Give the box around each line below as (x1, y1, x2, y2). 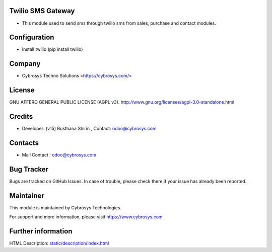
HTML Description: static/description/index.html (9, 240, 109, 246)
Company (9, 59, 41, 68)
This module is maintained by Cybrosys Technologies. (9, 204, 122, 211)
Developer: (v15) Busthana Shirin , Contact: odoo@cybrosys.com (22, 126, 157, 132)
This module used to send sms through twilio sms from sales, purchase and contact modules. (22, 20, 216, 26)
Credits (9, 112, 33, 121)
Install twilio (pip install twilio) (22, 46, 83, 52)
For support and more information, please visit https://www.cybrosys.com (9, 214, 163, 220)
